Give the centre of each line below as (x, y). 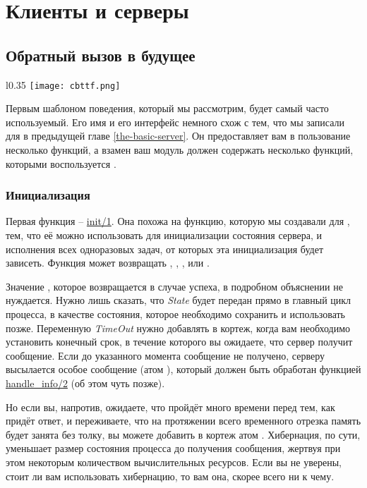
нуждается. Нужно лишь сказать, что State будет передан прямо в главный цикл (179, 300)
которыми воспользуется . (61, 163)
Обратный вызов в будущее (101, 55)
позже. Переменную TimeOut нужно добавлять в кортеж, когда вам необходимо (178, 328)
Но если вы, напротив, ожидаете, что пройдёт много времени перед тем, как (170, 407)
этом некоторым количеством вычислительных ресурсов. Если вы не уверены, (174, 462)
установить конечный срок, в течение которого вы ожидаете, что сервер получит (179, 342)
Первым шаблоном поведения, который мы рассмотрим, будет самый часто (167, 108)
